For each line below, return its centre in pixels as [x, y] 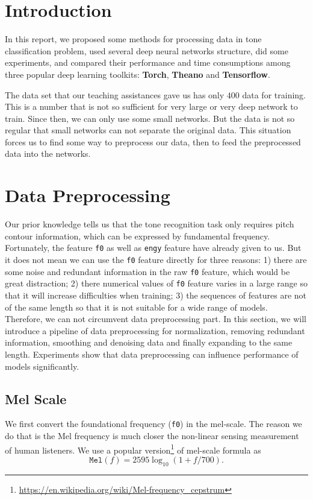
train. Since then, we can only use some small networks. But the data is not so [150, 118]
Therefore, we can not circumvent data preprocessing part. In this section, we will [156, 319]
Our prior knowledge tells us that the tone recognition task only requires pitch [150, 224]
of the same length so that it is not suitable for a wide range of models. [136, 307]
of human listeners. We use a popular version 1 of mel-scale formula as [133, 449]
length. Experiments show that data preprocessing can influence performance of [152, 354]
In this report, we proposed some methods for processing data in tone [133, 39]
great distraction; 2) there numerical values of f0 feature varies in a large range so [156, 283]
